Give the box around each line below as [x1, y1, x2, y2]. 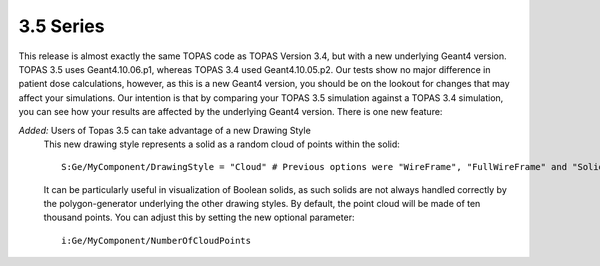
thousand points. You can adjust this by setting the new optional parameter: [43, 211, 355, 224]
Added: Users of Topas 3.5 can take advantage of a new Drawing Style [18, 124, 312, 136]
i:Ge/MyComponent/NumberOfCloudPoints [61, 235, 252, 246]
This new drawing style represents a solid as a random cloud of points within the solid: [43, 138, 400, 150]
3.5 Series [18, 15, 105, 37]
